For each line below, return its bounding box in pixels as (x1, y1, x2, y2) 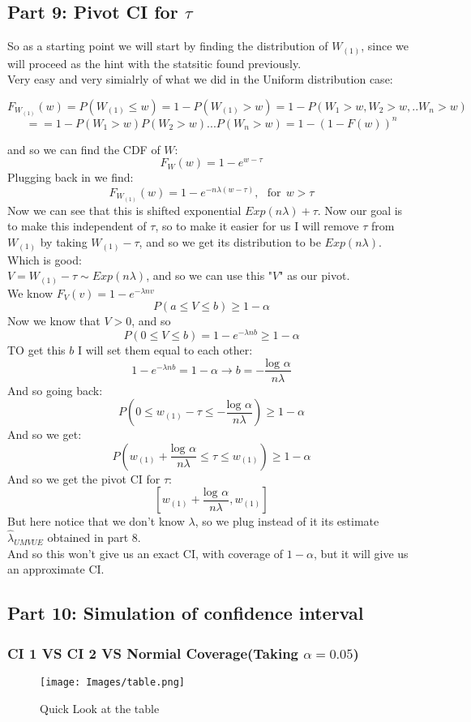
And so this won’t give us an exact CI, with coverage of (7, 544, 284, 561)
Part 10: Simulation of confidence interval (7, 600, 364, 625)
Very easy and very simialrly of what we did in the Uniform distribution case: (7, 71, 393, 88)
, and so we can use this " (146, 267, 273, 284)
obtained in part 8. (47, 529, 141, 546)
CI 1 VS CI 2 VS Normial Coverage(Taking (7, 642, 299, 663)
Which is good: (7, 251, 82, 268)
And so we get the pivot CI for (7, 470, 161, 487)
